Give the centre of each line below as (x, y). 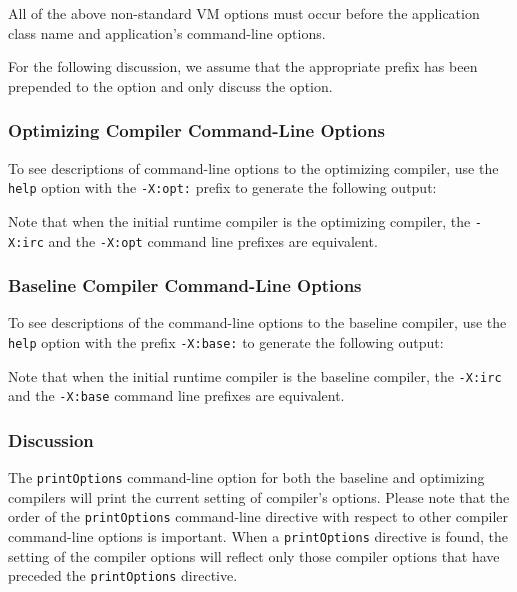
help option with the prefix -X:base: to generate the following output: (226, 341)
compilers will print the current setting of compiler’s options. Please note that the (259, 496)
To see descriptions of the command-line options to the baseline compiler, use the (257, 322)
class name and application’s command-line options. (167, 32)
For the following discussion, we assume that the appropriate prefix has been (243, 66)
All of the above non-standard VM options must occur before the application (244, 13)
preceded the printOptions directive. (123, 575)
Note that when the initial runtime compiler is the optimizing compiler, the (239, 220)
